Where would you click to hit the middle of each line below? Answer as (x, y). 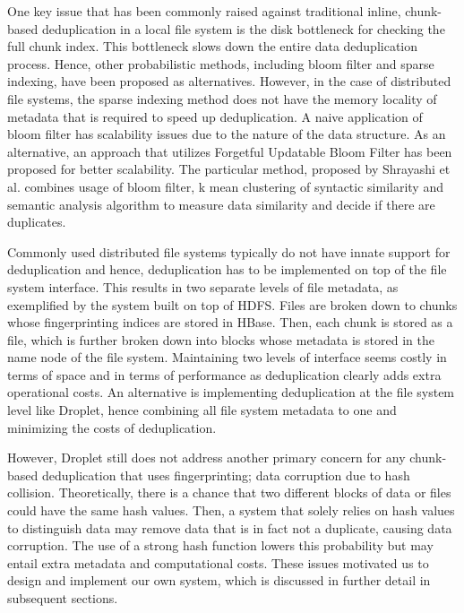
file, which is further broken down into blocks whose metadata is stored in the (221, 339)
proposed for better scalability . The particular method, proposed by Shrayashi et (229, 169)
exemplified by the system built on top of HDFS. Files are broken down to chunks (232, 304)
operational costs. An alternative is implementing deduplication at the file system (231, 392)
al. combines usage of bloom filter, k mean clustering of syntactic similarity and (225, 186)
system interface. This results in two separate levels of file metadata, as (203, 286)
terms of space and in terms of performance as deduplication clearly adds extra (224, 374)
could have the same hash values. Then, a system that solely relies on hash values (231, 510)
